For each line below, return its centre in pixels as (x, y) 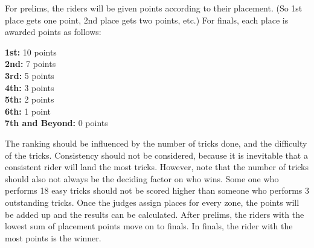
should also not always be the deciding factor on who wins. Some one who (142, 178)
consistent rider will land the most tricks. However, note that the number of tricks (157, 167)
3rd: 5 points (30, 75)
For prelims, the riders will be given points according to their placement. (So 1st (154, 8)
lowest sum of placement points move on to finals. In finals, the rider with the (149, 226)
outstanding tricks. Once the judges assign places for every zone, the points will (152, 202)
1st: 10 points (31, 52)
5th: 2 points (30, 99)
